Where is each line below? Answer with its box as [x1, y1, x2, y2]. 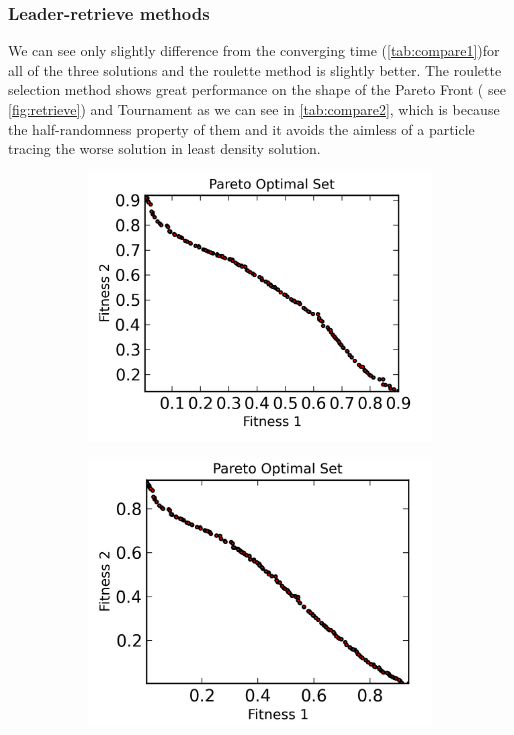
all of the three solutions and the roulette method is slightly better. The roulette [8, 59, 502, 80]
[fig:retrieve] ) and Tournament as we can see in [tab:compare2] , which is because [8, 99, 500, 119]
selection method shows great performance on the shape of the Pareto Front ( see [8, 79, 506, 100]
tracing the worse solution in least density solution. [8, 138, 321, 159]
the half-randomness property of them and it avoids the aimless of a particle [8, 118, 475, 139]
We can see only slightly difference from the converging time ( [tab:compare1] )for [8, 40, 500, 61]
